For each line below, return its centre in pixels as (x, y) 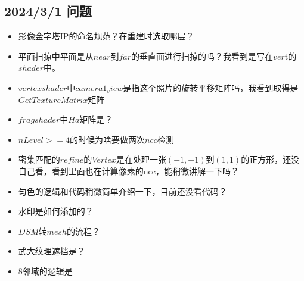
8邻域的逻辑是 (45, 271)
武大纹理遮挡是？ (52, 251)
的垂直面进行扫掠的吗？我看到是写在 (202, 56)
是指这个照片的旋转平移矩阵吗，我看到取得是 (211, 87)
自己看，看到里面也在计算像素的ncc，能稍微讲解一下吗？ (129, 171)
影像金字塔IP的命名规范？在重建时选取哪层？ (106, 36)
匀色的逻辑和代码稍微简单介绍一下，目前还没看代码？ (122, 191)
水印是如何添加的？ (56, 211)
